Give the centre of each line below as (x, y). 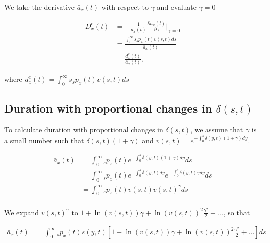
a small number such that (44, 140)
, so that (237, 212)
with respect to (125, 7)
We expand (22, 212)
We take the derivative (40, 7)
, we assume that (217, 130)
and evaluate (177, 7)
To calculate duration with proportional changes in (84, 130)
